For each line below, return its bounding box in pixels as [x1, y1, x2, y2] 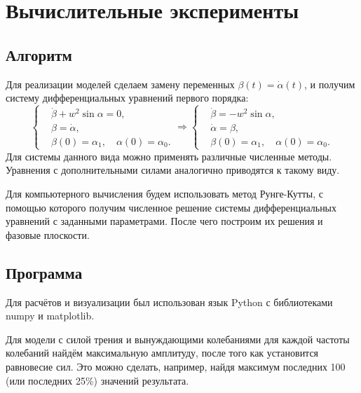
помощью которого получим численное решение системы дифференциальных [6, 200, 337, 214]
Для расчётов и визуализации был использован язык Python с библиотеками [6, 294, 333, 309]
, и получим [304, 76, 355, 91]
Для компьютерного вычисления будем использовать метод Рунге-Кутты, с [6, 186, 324, 200]
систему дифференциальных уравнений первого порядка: [6, 90, 249, 105]
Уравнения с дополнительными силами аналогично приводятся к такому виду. [6, 163, 340, 177]
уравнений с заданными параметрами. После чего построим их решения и [6, 214, 323, 228]
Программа [6, 261, 83, 283]
